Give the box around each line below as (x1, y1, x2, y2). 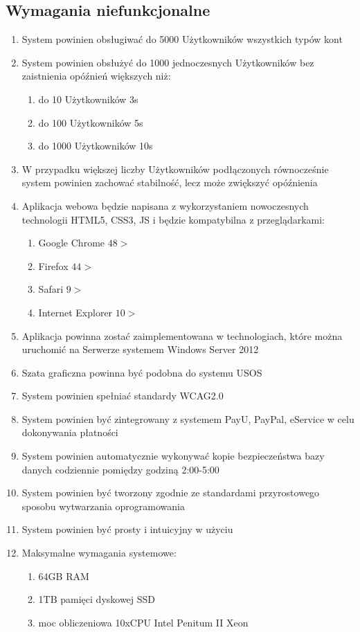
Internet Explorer (38, 305, 113, 319)
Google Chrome (38, 235, 105, 250)
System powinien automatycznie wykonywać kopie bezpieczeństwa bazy (21, 449, 325, 463)
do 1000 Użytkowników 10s (38, 138, 153, 153)
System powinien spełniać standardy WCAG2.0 (21, 388, 224, 403)
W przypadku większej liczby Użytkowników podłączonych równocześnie (21, 161, 329, 176)
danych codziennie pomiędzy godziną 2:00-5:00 (21, 462, 219, 476)
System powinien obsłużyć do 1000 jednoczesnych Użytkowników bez (21, 55, 314, 69)
